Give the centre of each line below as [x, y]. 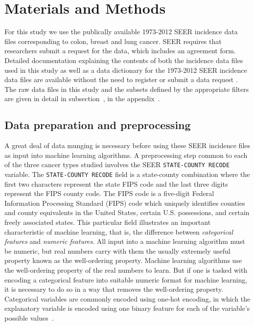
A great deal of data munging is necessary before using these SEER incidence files [127, 145]
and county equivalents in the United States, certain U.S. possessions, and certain [127, 212]
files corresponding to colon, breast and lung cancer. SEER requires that [113, 41]
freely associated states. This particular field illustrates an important [108, 222]
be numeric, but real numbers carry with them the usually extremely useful [117, 250]
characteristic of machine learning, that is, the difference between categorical [119, 231]
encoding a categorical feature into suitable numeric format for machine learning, [126, 279]
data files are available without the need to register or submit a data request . [121, 79]
